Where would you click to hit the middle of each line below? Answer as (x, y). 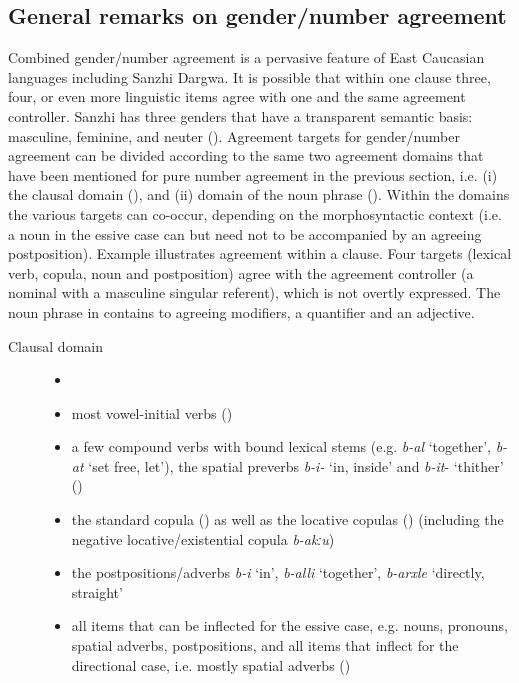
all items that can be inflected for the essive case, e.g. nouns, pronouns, (289, 625)
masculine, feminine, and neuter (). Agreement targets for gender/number (234, 135)
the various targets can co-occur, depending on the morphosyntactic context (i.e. (255, 213)
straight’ (97, 591)
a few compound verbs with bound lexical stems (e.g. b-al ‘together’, (281, 446)
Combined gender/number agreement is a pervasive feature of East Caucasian (246, 57)
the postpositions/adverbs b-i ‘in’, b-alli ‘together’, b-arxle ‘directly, (278, 572)
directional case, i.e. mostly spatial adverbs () (211, 664)
